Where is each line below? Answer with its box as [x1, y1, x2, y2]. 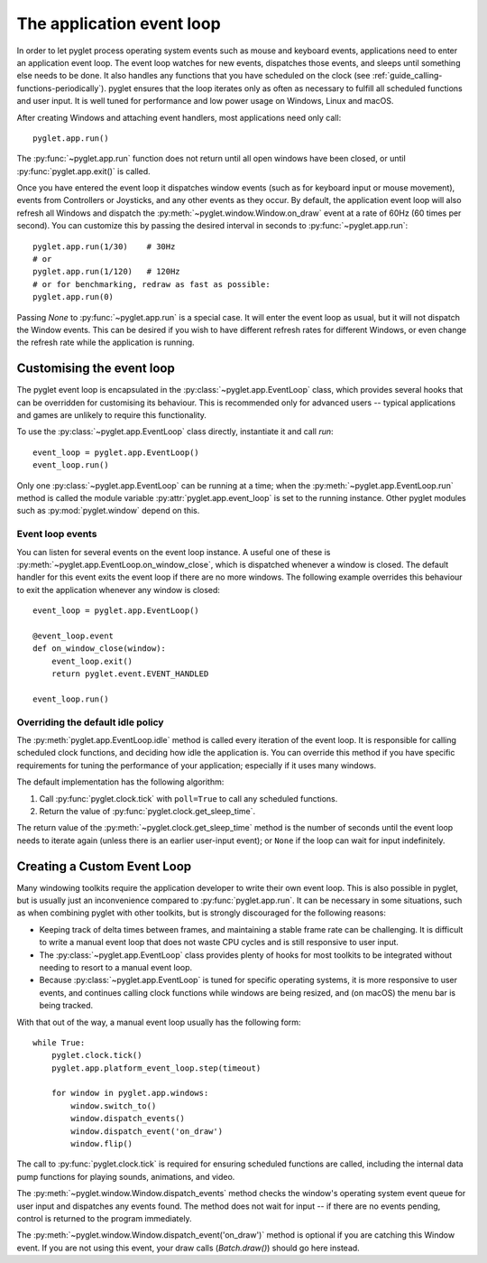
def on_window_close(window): [32, 644, 167, 654]
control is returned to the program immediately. [16, 1212, 193, 1223]
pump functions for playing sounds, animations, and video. [16, 1171, 235, 1182]
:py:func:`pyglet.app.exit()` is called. [16, 165, 151, 176]
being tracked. [39, 1000, 94, 1011]
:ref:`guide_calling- [372, 70, 443, 81]
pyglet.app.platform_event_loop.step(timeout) [51, 1063, 262, 1073]
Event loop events [16, 528, 97, 541]
